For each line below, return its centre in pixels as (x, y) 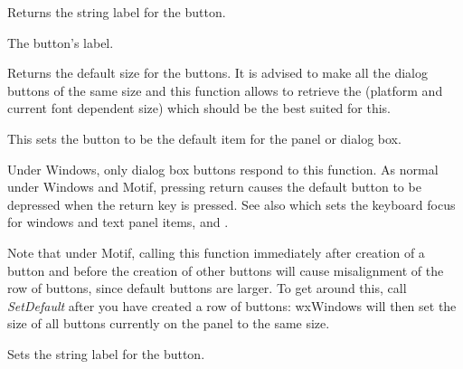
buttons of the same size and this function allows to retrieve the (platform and (225, 90)
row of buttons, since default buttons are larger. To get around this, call (207, 288)
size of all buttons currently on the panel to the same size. (169, 323)
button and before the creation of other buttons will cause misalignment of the (226, 270)
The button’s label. (61, 42)
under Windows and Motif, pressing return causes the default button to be (214, 187)
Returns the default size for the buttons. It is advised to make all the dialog (217, 73)
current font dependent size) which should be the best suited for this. (199, 108)
